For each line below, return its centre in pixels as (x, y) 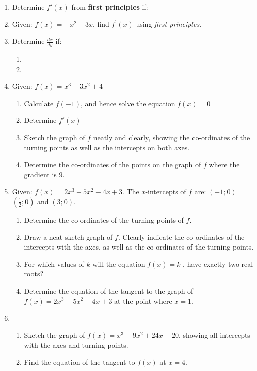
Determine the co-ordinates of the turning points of (104, 219)
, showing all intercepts (214, 335)
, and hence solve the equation (128, 103)
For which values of (54, 264)
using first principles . (169, 24)
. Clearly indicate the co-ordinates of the (181, 237)
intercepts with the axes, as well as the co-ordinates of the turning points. (139, 247)
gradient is (40, 174)
